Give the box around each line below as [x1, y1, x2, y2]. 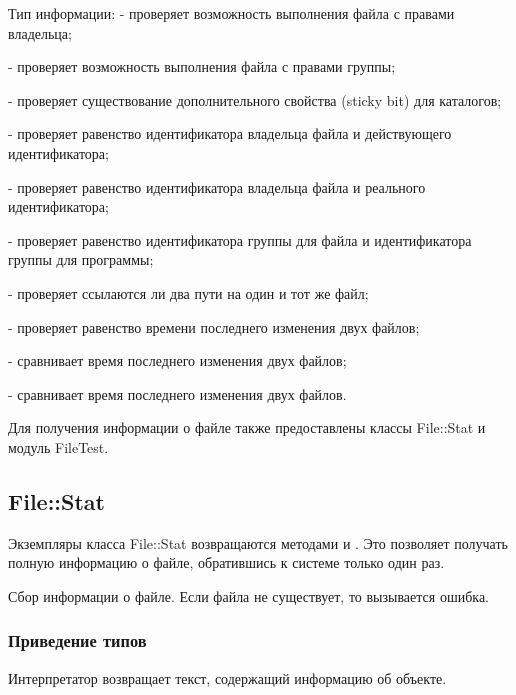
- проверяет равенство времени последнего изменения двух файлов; [8, 316, 420, 337]
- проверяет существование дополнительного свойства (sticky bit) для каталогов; [8, 89, 502, 110]
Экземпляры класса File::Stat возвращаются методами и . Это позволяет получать [8, 532, 508, 553]
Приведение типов [8, 628, 147, 653]
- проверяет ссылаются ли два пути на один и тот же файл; [8, 282, 369, 303]
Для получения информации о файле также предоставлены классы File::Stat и [8, 417, 486, 438]
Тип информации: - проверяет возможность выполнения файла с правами [8, 3, 455, 23]
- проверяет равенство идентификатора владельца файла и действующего [8, 123, 452, 144]
